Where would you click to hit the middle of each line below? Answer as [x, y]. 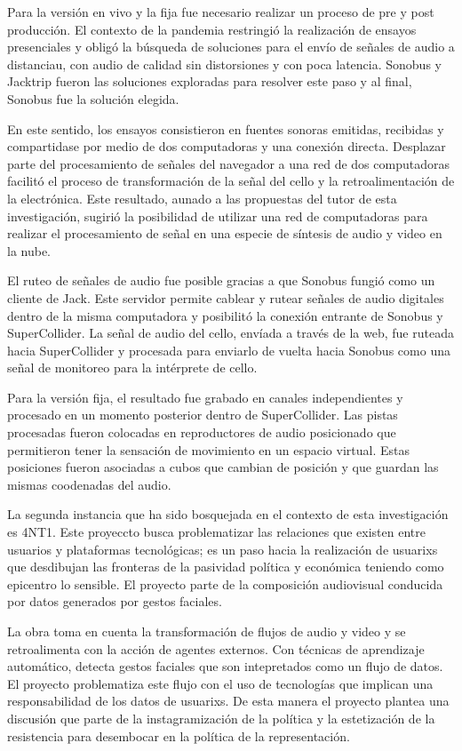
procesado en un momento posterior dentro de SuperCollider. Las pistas [203, 415]
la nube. [29, 250]
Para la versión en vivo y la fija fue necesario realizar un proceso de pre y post [221, 12]
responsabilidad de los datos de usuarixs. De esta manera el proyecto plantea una [228, 701]
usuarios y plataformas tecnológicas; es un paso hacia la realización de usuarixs [223, 549]
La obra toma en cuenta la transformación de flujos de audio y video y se [207, 631]
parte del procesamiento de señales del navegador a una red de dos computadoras [228, 163]
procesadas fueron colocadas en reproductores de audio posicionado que [202, 432]
